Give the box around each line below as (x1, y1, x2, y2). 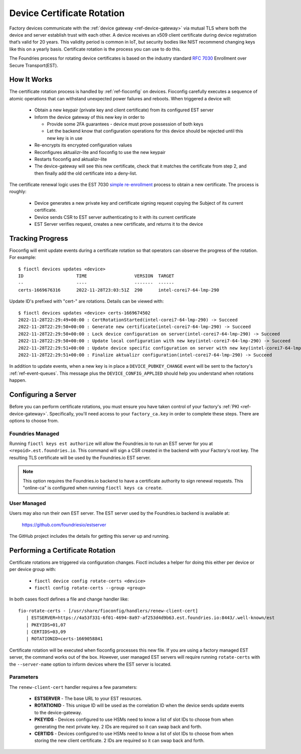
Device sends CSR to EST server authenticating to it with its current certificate (34, 214, 196, 220)
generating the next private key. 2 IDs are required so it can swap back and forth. (34, 723, 202, 729)
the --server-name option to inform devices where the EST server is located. (9, 661, 172, 667)
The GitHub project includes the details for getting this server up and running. (9, 533, 170, 539)
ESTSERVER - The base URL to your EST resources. (34, 695, 142, 702)
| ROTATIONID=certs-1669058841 (26, 636, 103, 642)
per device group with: (9, 566, 56, 572)
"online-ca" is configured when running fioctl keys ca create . (23, 485, 163, 491)
